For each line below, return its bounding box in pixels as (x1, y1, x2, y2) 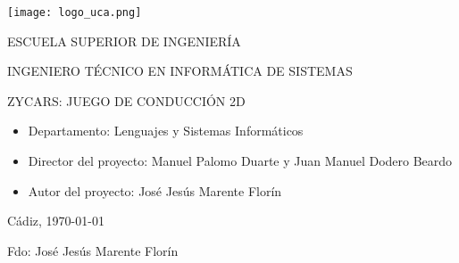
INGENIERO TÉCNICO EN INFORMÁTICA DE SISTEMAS (7, 62, 353, 80)
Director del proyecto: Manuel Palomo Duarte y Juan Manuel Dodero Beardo (28, 152, 453, 170)
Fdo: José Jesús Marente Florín (7, 241, 179, 259)
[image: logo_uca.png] (7, 6, 142, 19)
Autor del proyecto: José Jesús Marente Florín (28, 181, 282, 200)
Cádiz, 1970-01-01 (7, 211, 104, 230)
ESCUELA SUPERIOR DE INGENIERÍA (7, 31, 241, 50)
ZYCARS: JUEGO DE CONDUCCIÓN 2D (7, 91, 246, 110)
